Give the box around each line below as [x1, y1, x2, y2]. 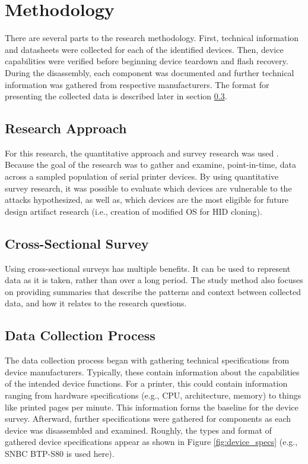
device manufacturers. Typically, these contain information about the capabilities [5, 365, 300, 378]
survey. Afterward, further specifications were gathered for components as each [5, 412, 291, 425]
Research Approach [5, 119, 127, 137]
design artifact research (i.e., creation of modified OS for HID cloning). [5, 205, 262, 217]
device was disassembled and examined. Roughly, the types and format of [5, 424, 272, 436]
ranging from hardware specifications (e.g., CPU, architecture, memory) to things [5, 389, 301, 402]
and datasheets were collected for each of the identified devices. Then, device [5, 43, 284, 55]
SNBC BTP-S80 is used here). [5, 447, 115, 459]
